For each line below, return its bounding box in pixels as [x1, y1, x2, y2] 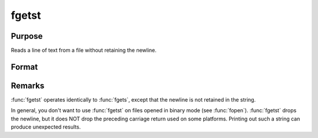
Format [11, 62, 38, 72]
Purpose [11, 31, 43, 41]
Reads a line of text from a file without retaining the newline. [11, 47, 157, 54]
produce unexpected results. [11, 123, 81, 130]
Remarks [11, 80, 45, 90]
